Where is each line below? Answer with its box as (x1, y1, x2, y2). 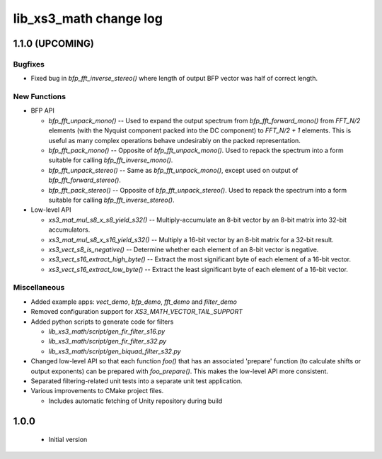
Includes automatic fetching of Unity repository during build (48, 397, 223, 405)
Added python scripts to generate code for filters (30, 317, 174, 326)
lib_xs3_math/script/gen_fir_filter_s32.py (48, 337, 167, 346)
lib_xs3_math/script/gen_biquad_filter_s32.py (48, 347, 181, 356)
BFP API (30, 106, 54, 115)
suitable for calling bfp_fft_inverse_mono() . (48, 156, 173, 164)
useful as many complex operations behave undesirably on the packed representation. (48, 136, 301, 144)
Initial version (48, 436, 88, 444)
